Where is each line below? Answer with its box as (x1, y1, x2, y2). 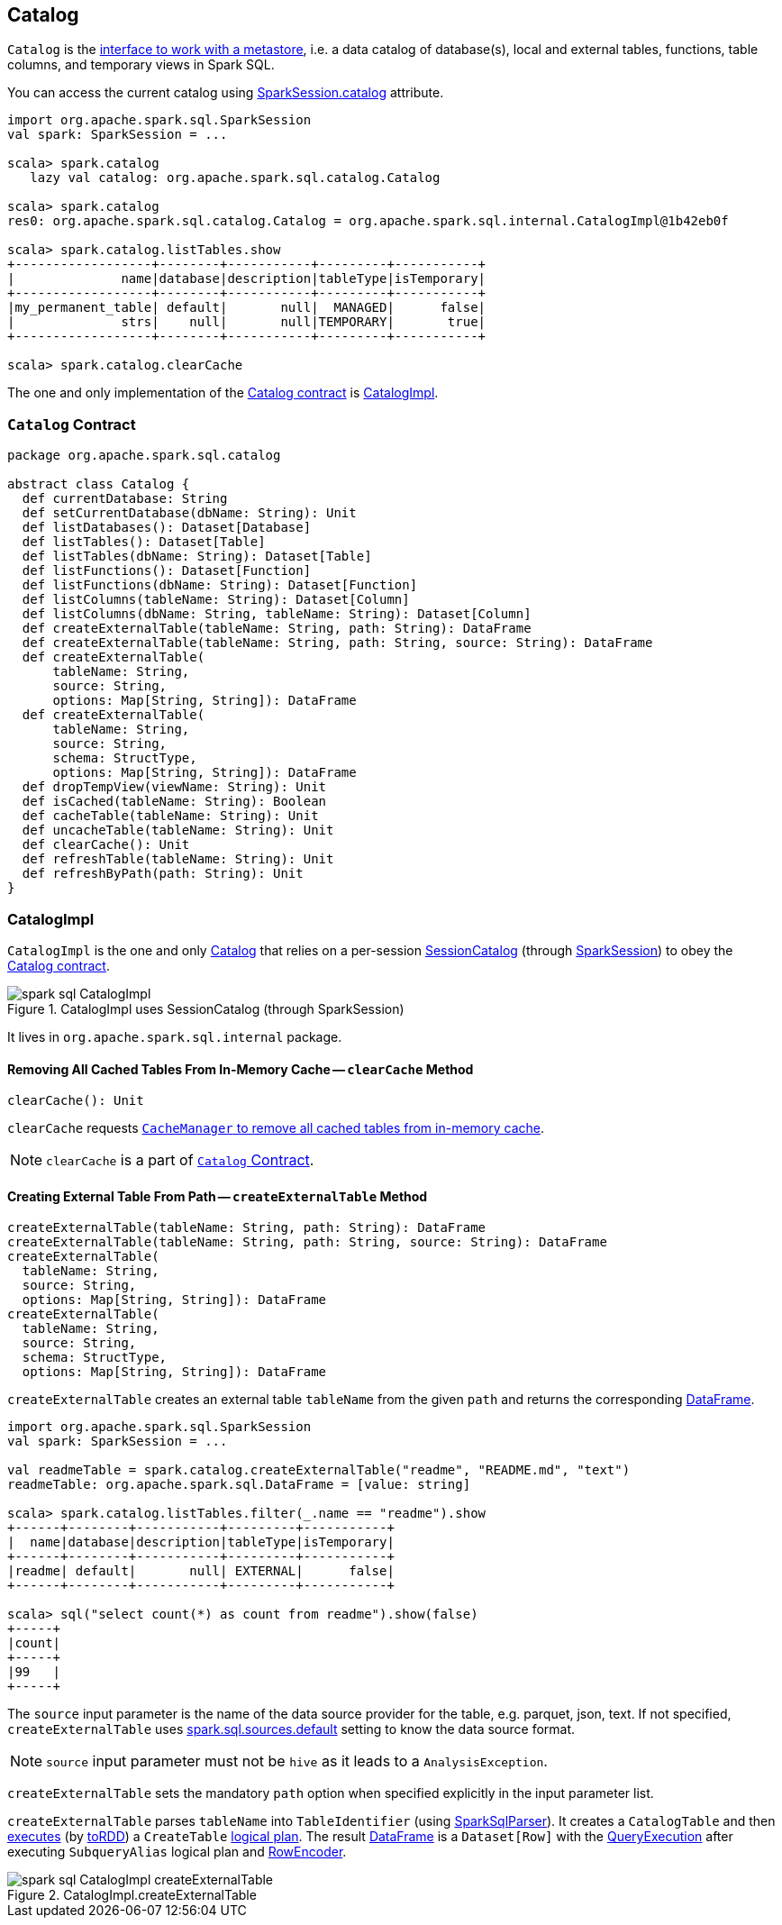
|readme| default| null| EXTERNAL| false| (7, 1564, 395, 1579)
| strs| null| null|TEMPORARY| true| (7, 315, 486, 330)
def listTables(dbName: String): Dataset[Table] (22, 549, 372, 564)
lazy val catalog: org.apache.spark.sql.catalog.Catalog (30, 170, 441, 186)
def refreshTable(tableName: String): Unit (22, 852, 334, 867)
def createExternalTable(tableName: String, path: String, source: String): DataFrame (22, 635, 653, 651)
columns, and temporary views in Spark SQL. (7, 57, 275, 73)
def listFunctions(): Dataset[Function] (22, 563, 312, 579)
